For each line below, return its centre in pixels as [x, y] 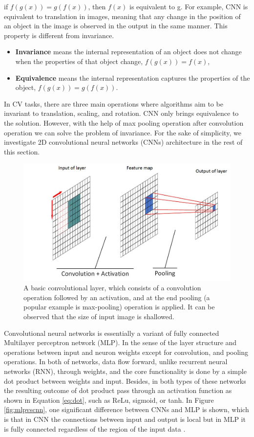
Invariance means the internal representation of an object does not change [128, 52]
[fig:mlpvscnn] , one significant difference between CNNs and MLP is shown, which [127, 409]
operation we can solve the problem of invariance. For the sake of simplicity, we [123, 132]
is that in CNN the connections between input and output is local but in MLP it [125, 419]
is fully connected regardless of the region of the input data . [95, 428]
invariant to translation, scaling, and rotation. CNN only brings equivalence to [121, 113]
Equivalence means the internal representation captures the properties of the [133, 77]
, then [97, 6]
